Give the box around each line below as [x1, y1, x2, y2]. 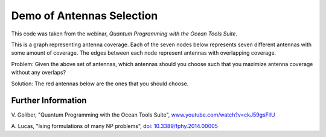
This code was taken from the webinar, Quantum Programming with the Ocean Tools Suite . [11, 30, 238, 37]
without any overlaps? [11, 69, 66, 76]
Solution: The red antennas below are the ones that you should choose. [11, 80, 189, 87]
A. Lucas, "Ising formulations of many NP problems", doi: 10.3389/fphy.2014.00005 [11, 122, 219, 129]
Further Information [11, 96, 87, 106]
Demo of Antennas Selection [11, 9, 158, 22]
